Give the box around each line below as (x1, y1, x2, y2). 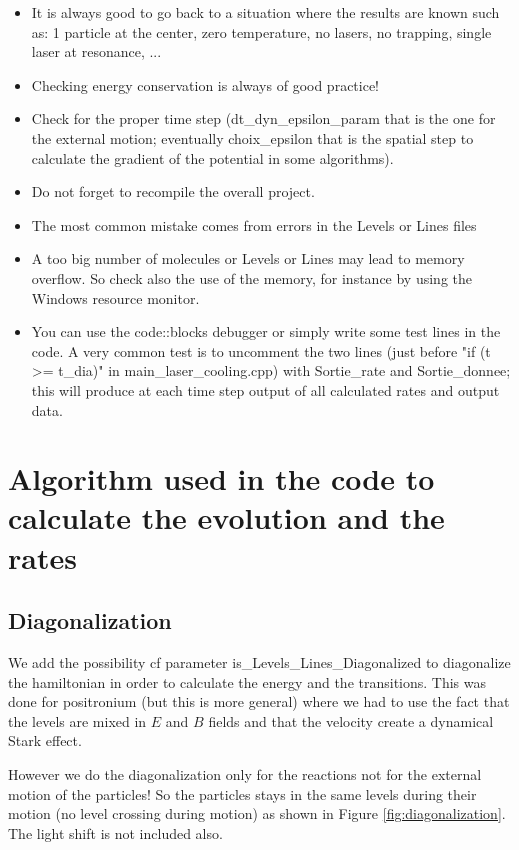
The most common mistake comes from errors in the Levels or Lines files (31, 214, 477, 235)
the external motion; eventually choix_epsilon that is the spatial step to (31, 127, 474, 148)
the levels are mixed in (8, 710, 147, 731)
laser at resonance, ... (31, 41, 162, 62)
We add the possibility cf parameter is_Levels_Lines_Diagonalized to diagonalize (8, 652, 511, 673)
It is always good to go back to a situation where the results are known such (31, 2, 500, 22)
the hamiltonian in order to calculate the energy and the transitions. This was (8, 671, 487, 692)
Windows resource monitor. (31, 287, 200, 308)
